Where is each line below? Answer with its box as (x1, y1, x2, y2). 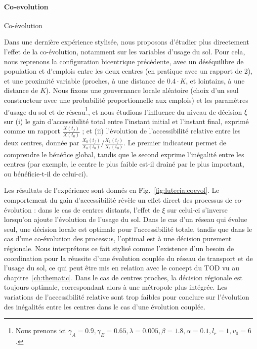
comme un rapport (4, 126, 61, 136)
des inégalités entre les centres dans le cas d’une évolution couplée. (4, 301, 206, 311)
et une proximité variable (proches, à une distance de (4, 75, 165, 86)
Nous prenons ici (15, 325, 66, 336)
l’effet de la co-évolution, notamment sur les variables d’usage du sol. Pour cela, (4, 46, 245, 56)
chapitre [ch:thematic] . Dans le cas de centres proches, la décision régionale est (4, 272, 243, 282)
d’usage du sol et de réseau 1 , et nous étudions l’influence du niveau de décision (4, 105, 242, 117)
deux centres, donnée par (4, 137, 80, 148)
